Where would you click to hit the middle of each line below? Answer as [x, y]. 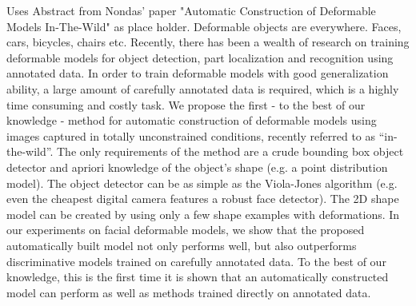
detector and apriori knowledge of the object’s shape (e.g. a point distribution [197, 167]
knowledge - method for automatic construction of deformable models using [192, 120]
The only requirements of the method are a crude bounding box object [230, 151]
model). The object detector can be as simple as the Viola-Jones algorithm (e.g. [202, 183]
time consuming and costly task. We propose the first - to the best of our [186, 104]
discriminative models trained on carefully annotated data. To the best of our [196, 261]
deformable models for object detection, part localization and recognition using [200, 57]
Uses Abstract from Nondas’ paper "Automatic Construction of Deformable [191, 10]
